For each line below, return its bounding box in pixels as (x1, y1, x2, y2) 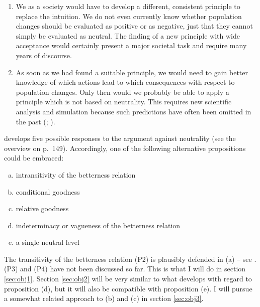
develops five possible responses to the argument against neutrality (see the (4, 133, 236, 143)
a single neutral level (16, 237, 79, 247)
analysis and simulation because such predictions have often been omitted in (16, 106, 251, 116)
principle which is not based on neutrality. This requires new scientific (16, 96, 232, 107)
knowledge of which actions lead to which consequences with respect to (16, 77, 235, 87)
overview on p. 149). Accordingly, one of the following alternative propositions (4, 142, 246, 153)
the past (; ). (16, 116, 55, 126)
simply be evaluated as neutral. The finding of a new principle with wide (16, 30, 240, 41)
